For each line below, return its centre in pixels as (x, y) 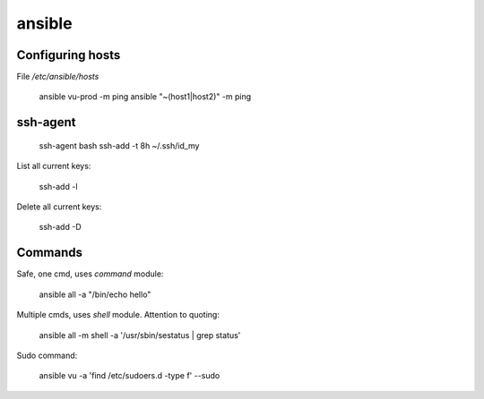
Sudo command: (47, 355)
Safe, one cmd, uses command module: (90, 274)
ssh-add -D (60, 227)
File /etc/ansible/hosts (58, 77)
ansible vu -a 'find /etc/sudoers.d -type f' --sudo (130, 376)
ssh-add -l (58, 186)
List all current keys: (54, 166)
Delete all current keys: (59, 207)
